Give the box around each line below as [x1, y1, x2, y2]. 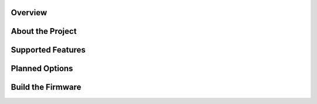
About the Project [11, 26, 77, 36]
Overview [11, 8, 48, 18]
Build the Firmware [11, 82, 82, 92]
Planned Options [11, 64, 73, 74]
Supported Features [11, 45, 86, 55]
